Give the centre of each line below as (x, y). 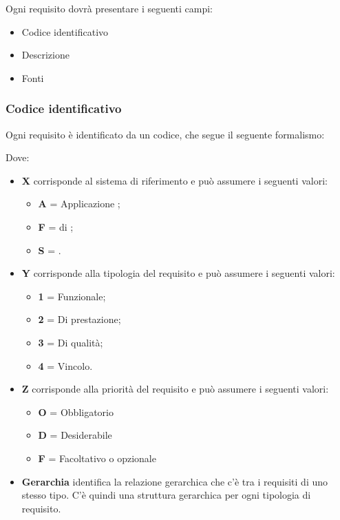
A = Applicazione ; (79, 204)
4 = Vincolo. (65, 365)
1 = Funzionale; (72, 296)
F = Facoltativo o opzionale (97, 458)
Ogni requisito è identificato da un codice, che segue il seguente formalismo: (165, 134)
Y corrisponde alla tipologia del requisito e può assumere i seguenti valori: (178, 273)
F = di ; (56, 226)
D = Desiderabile (75, 435)
